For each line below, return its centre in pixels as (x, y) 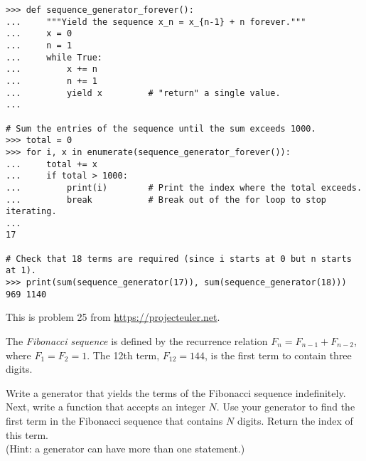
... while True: (54, 57)
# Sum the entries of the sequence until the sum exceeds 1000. (161, 128)
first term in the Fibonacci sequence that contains (114, 420)
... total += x (52, 164)
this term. (27, 434)
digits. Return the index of (295, 420)
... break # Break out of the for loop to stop (166, 200)
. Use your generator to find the (286, 407)
